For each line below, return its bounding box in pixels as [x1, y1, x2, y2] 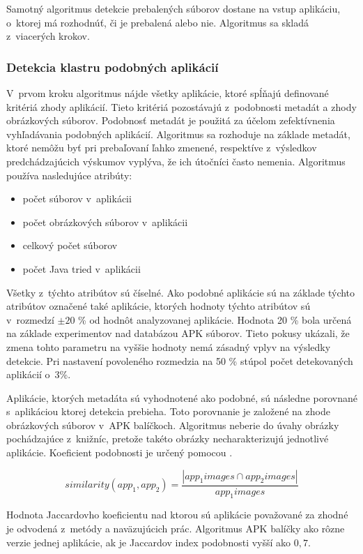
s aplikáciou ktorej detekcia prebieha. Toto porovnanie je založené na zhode [6, 404, 330, 419]
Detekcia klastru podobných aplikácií [6, 58, 219, 75]
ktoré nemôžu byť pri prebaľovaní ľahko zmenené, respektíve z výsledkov [6, 140, 317, 155]
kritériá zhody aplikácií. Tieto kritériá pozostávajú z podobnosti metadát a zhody [6, 99, 357, 114]
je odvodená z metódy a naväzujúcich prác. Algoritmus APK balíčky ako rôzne [6, 521, 345, 536]
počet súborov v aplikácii [22, 191, 132, 206]
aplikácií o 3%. [6, 367, 71, 382]
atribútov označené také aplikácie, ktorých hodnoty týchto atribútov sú [6, 299, 311, 313]
